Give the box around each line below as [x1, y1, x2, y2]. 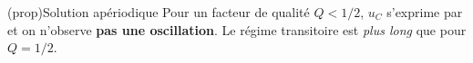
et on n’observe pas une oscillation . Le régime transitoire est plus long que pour [7, 20, 467, 39]
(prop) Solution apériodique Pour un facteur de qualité [7, 3, 310, 21]
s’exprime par [386, 3, 463, 21]
